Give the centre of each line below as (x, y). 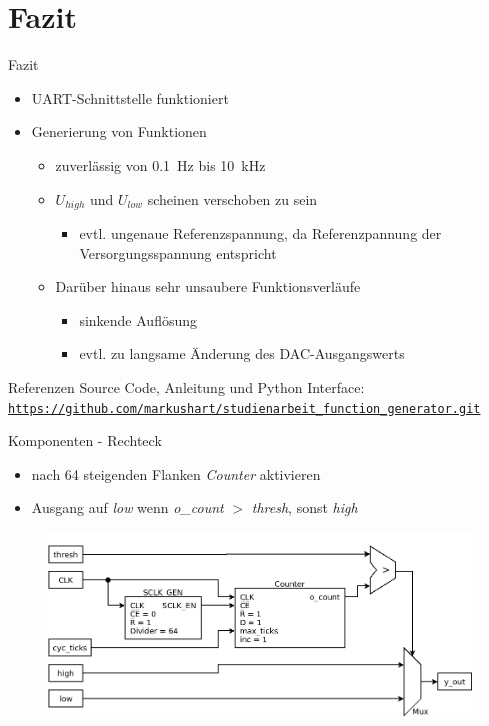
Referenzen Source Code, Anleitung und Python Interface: (186, 386)
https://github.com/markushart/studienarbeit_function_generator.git (244, 408)
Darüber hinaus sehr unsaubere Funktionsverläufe (208, 286)
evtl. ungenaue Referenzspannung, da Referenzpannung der (260, 232)
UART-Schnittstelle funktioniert (130, 97)
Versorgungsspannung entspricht (178, 252)
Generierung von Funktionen (119, 131)
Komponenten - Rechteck (85, 440)
